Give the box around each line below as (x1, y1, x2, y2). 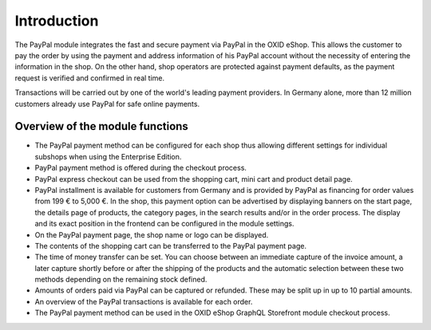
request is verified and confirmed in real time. (14, 73, 165, 83)
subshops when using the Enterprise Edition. (34, 151, 182, 161)
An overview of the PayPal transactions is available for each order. (34, 297, 253, 306)
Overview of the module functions (14, 120, 189, 133)
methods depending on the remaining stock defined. (34, 275, 208, 285)
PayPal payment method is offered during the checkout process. (34, 163, 247, 173)
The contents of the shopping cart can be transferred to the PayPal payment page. (34, 241, 307, 250)
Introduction (14, 12, 99, 29)
